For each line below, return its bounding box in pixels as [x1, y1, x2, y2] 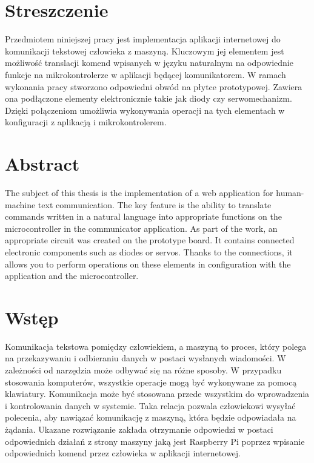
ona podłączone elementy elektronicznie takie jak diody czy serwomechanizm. [5, 92, 292, 105]
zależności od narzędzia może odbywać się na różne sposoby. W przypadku [5, 364, 282, 376]
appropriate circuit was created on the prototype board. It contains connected [5, 234, 295, 246]
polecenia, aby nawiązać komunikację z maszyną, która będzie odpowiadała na [5, 411, 296, 424]
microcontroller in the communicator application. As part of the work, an [5, 222, 278, 234]
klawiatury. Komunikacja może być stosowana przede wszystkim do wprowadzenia [5, 387, 310, 400]
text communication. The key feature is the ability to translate [38, 198, 272, 211]
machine [5, 198, 36, 211]
